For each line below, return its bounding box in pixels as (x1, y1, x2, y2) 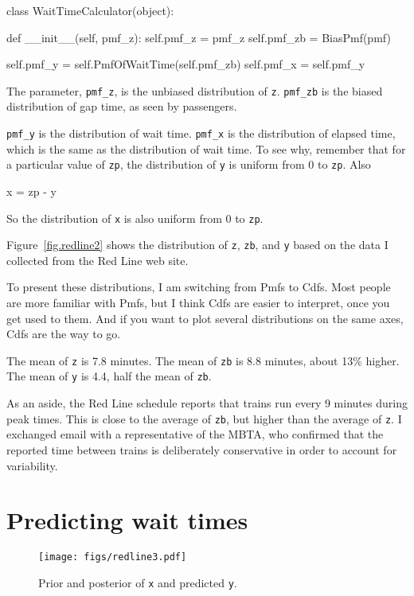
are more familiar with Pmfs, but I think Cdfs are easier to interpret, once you (6, 294, 390, 311)
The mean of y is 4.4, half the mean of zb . (6, 368, 212, 384)
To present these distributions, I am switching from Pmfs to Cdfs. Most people (6, 279, 391, 295)
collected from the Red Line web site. (6, 251, 189, 268)
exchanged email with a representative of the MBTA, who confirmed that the (6, 426, 384, 442)
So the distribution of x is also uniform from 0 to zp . (6, 209, 264, 226)
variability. (6, 457, 58, 473)
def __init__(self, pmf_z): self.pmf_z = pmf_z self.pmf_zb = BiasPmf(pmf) (6, 29, 391, 45)
